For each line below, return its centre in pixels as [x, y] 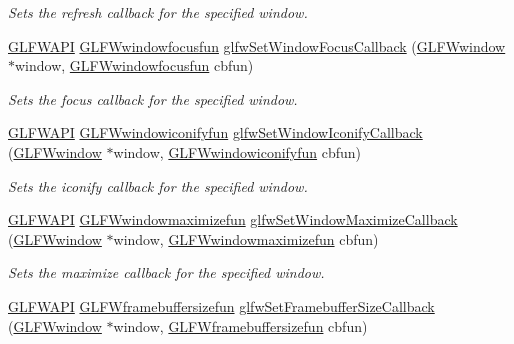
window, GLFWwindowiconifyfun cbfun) [237, 151]
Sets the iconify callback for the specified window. [158, 185]
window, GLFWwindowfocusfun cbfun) [134, 65]
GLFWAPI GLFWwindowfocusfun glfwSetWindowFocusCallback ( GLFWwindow [257, 45]
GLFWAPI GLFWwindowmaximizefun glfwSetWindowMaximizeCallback [233, 219]
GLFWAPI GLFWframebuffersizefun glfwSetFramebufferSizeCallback [221, 305]
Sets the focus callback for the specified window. [153, 98]
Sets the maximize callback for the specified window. [166, 272]
